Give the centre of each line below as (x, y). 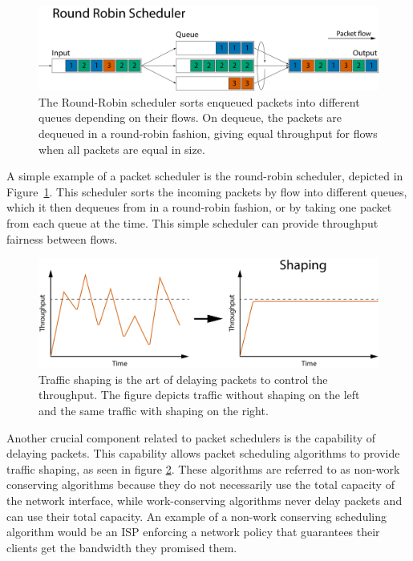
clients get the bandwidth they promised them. (122, 547)
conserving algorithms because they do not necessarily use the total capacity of (200, 484)
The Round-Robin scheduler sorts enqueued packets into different (199, 101)
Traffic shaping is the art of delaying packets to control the (183, 379)
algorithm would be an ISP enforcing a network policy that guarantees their (193, 532)
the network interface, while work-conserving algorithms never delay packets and (204, 500)
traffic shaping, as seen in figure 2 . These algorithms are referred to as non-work (203, 468)
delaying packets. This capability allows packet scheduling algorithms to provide (203, 453)
